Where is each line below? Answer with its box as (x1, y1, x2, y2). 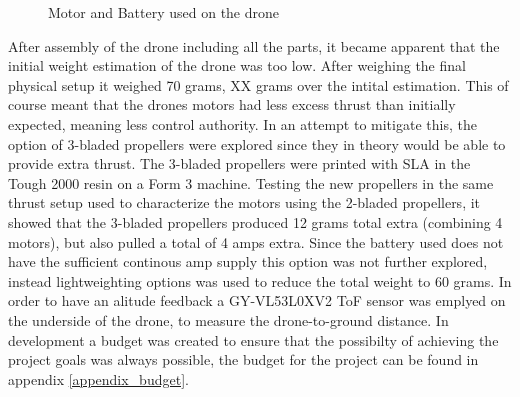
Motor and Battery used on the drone (48, 2, 280, 22)
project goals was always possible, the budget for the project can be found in (8, 349, 479, 370)
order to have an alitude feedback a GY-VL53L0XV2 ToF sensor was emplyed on (8, 290, 506, 311)
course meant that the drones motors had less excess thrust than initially (8, 94, 456, 115)
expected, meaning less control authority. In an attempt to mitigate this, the (8, 113, 477, 134)
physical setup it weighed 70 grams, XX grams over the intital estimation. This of (8, 74, 509, 95)
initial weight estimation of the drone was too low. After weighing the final (8, 55, 466, 76)
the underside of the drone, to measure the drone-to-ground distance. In (8, 309, 449, 330)
